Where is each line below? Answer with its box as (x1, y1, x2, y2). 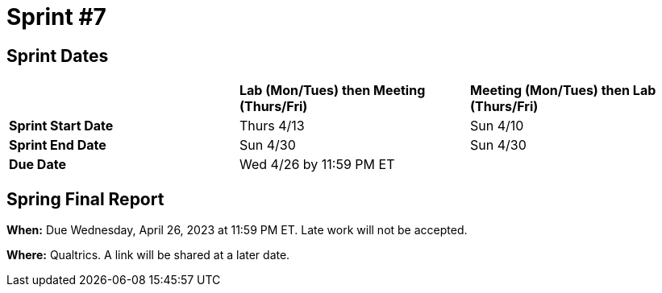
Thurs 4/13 (239, 118, 305, 134)
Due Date (9, 156, 66, 173)
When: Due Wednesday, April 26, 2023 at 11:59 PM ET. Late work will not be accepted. (6, 223, 468, 237)
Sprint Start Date (9, 118, 114, 134)
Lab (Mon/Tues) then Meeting (239, 82, 426, 99)
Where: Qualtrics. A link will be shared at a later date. (6, 248, 290, 262)
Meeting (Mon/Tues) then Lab (469, 82, 656, 99)
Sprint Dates (6, 45, 109, 66)
